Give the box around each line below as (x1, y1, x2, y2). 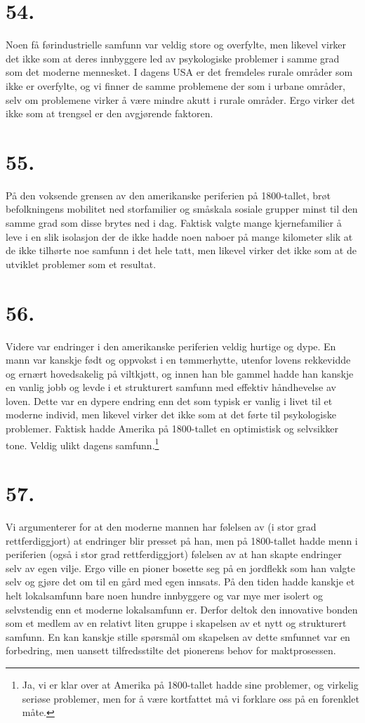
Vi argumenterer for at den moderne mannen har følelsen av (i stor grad (6, 519, 317, 534)
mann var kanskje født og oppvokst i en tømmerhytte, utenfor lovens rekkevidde (6, 352, 351, 367)
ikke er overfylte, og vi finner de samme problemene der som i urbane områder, (6, 78, 345, 93)
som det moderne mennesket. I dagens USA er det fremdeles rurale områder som (6, 65, 353, 79)
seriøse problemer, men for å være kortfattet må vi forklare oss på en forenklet (22, 691, 359, 705)
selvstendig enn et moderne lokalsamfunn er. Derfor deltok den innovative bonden (6, 602, 358, 616)
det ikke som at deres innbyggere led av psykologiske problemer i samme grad (6, 51, 340, 65)
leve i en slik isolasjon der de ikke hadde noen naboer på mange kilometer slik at (6, 229, 353, 244)
